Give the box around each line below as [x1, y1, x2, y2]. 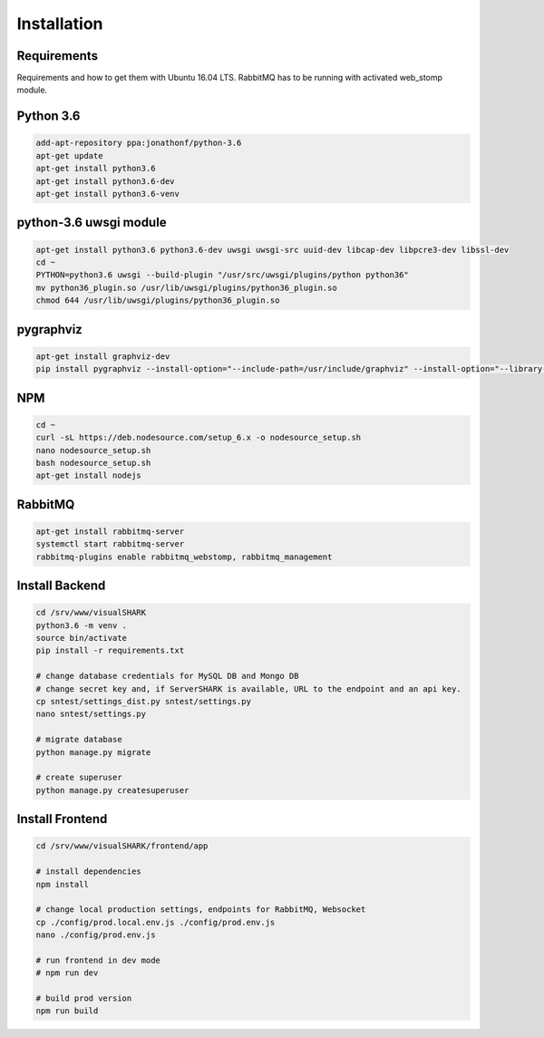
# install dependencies [35, 867, 142, 877]
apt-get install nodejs [35, 470, 142, 480]
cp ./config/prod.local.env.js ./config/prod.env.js [35, 916, 276, 927]
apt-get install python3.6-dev [35, 176, 176, 186]
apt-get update [35, 150, 103, 160]
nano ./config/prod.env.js [35, 930, 156, 940]
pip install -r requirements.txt [35, 645, 185, 656]
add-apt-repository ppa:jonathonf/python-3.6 [35, 138, 242, 149]
